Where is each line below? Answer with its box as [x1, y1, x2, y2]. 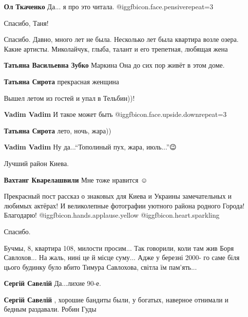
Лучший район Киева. [4, 158, 69, 168]
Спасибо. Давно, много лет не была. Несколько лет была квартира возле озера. [4, 34, 239, 44]
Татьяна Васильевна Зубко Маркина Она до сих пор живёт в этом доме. [4, 60, 225, 70]
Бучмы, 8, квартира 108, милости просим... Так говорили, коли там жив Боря [4, 242, 234, 253]
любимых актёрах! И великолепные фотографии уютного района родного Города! [4, 200, 245, 210]
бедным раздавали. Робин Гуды [4, 304, 96, 314]
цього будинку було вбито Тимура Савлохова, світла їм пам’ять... [4, 261, 197, 272]
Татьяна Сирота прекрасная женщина [4, 76, 119, 86]
